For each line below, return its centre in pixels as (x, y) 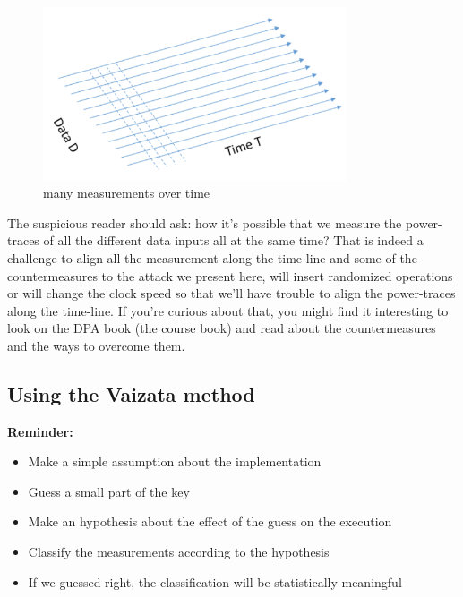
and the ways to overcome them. (96, 345)
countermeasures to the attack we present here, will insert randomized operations (230, 275)
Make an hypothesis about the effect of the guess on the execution (210, 521)
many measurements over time (127, 193)
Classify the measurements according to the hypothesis (179, 552)
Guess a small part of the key (109, 491)
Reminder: (40, 431)
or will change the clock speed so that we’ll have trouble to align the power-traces (231, 293)
